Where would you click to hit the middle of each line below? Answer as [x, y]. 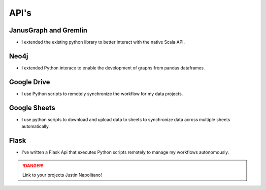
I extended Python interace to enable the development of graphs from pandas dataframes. [113, 68]
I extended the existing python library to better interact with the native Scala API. [103, 42]
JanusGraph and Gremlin [48, 30]
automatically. [36, 127]
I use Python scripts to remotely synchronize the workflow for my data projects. [102, 94]
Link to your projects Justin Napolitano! [62, 175]
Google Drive [30, 82]
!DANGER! [33, 166]
